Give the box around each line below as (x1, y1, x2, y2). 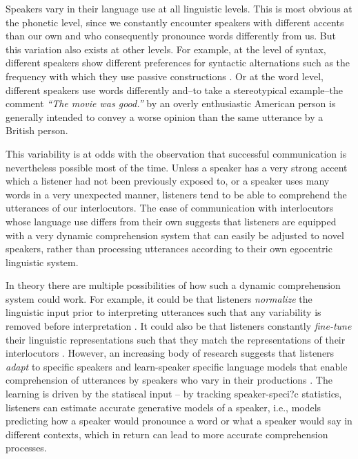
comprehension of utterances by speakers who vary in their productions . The (6, 373, 332, 387)
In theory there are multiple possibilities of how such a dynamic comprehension (6, 278, 341, 292)
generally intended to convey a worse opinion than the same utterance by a (6, 109, 324, 124)
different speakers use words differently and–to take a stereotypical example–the (6, 82, 343, 97)
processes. (6, 440, 47, 455)
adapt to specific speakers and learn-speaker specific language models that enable (6, 359, 348, 373)
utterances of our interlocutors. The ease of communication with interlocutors (6, 200, 334, 215)
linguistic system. (6, 254, 79, 269)
